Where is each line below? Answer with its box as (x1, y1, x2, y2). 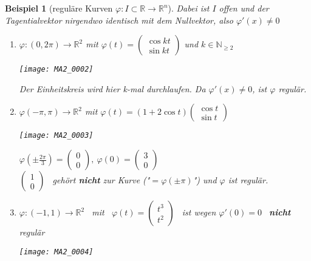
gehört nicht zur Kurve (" (52, 174, 150, 186)
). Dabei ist (168, 2, 210, 14)
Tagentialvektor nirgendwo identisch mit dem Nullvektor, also (5, 13, 233, 26)
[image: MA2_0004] (19, 247, 94, 256)
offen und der (219, 2, 269, 14)
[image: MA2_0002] (19, 65, 94, 74)
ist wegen (182, 206, 216, 219)
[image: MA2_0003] (19, 131, 94, 140)
